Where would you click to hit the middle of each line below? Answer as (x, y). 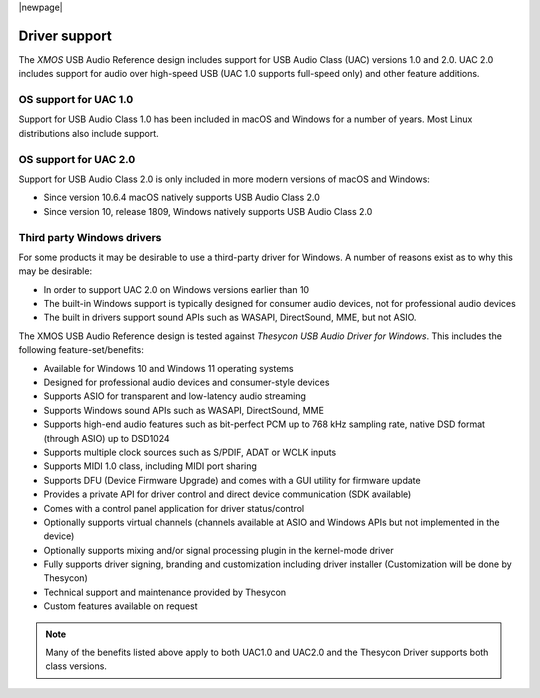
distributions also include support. (88, 133)
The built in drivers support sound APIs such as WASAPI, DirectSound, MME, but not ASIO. (230, 317)
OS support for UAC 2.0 (77, 159)
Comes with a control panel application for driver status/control (174, 508)
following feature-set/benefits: (81, 350)
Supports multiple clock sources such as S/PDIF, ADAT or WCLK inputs (190, 452)
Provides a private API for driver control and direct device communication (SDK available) (227, 494)
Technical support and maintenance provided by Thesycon (165, 592)
